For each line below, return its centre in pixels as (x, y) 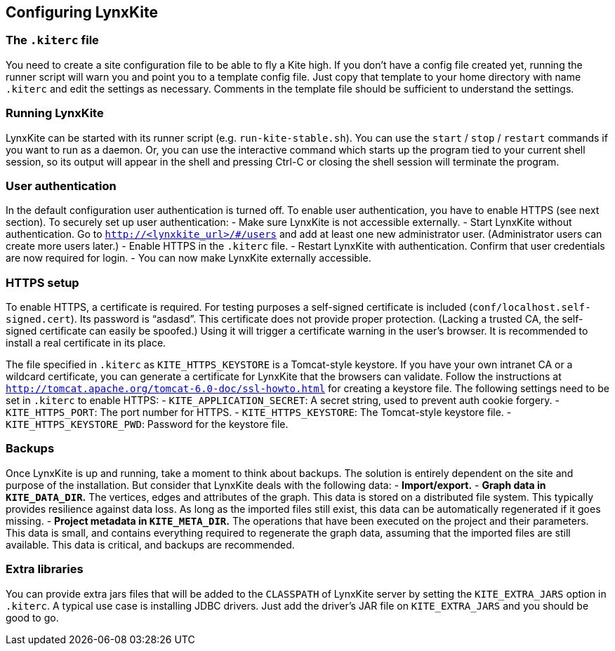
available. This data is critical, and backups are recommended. (150, 544)
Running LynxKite (55, 113)
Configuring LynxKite (82, 12)
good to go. (32, 617)
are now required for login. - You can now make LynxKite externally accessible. (189, 258)
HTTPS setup (42, 282)
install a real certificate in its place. (86, 343)
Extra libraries (45, 569)
